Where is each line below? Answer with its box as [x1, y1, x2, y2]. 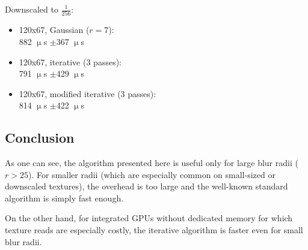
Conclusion [5, 128, 75, 147]
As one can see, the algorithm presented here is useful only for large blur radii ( [5, 156, 298, 169]
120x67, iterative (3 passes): [19, 55, 122, 68]
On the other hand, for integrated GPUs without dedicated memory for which [5, 212, 293, 224]
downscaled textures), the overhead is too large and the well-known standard [5, 180, 288, 192]
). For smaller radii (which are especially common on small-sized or [28, 168, 276, 180]
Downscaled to [5, 3, 58, 15]
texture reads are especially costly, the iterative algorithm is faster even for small [5, 224, 303, 236]
